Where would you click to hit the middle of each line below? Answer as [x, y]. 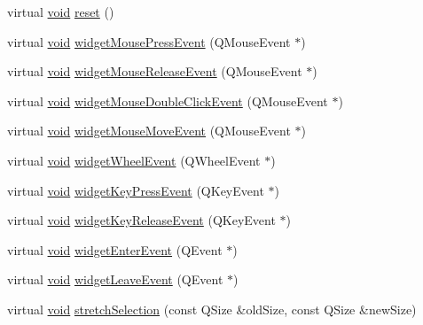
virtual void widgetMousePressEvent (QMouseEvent [149, 41]
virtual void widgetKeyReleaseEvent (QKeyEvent [141, 220]
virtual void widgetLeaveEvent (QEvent [115, 279]
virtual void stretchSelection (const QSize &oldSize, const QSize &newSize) [212, 309]
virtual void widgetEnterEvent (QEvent [115, 249]
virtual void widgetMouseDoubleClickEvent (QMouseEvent [168, 101]
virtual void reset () [61, 12]
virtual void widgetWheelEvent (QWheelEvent [134, 160]
